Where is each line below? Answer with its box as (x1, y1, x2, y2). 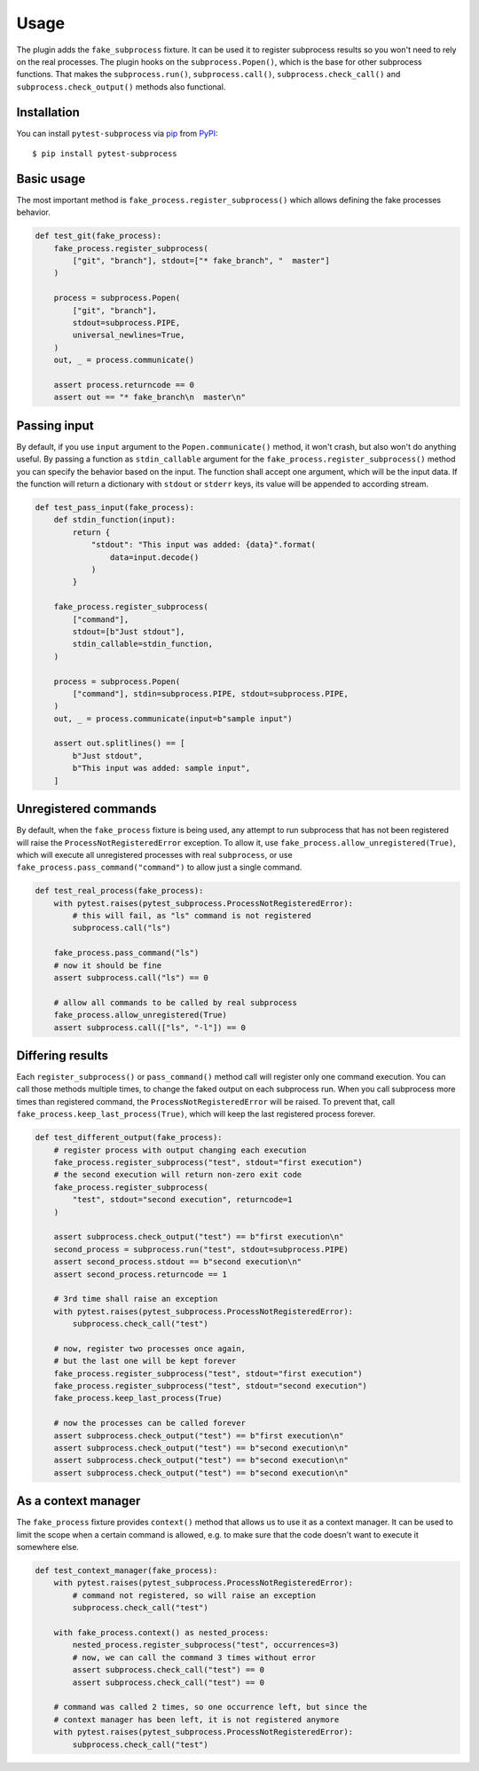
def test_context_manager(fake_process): (35, 1566, 218, 1576)
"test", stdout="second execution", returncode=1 (72, 1194, 293, 1205)
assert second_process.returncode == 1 (53, 1269, 228, 1279)
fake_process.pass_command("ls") (53, 948, 200, 958)
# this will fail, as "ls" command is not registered (72, 910, 311, 921)
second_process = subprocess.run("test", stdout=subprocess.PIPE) (53, 1244, 349, 1255)
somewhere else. (16, 1542, 80, 1553)
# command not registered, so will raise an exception (72, 1590, 317, 1601)
